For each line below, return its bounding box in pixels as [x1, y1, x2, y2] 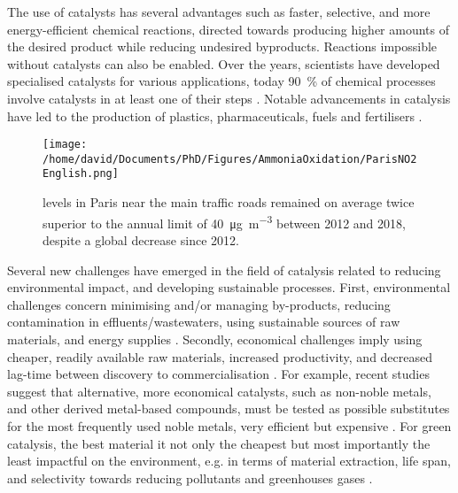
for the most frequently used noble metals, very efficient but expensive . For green [7, 416, 452, 435]
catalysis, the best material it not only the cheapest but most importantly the [7, 434, 431, 452]
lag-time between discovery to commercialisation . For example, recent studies [7, 365, 430, 383]
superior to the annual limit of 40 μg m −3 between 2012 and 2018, [43, 211, 406, 232]
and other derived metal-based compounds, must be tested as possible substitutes [7, 399, 450, 418]
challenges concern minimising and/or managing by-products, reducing [7, 295, 391, 313]
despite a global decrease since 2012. [43, 230, 239, 249]
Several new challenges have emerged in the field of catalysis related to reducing [7, 260, 441, 279]
